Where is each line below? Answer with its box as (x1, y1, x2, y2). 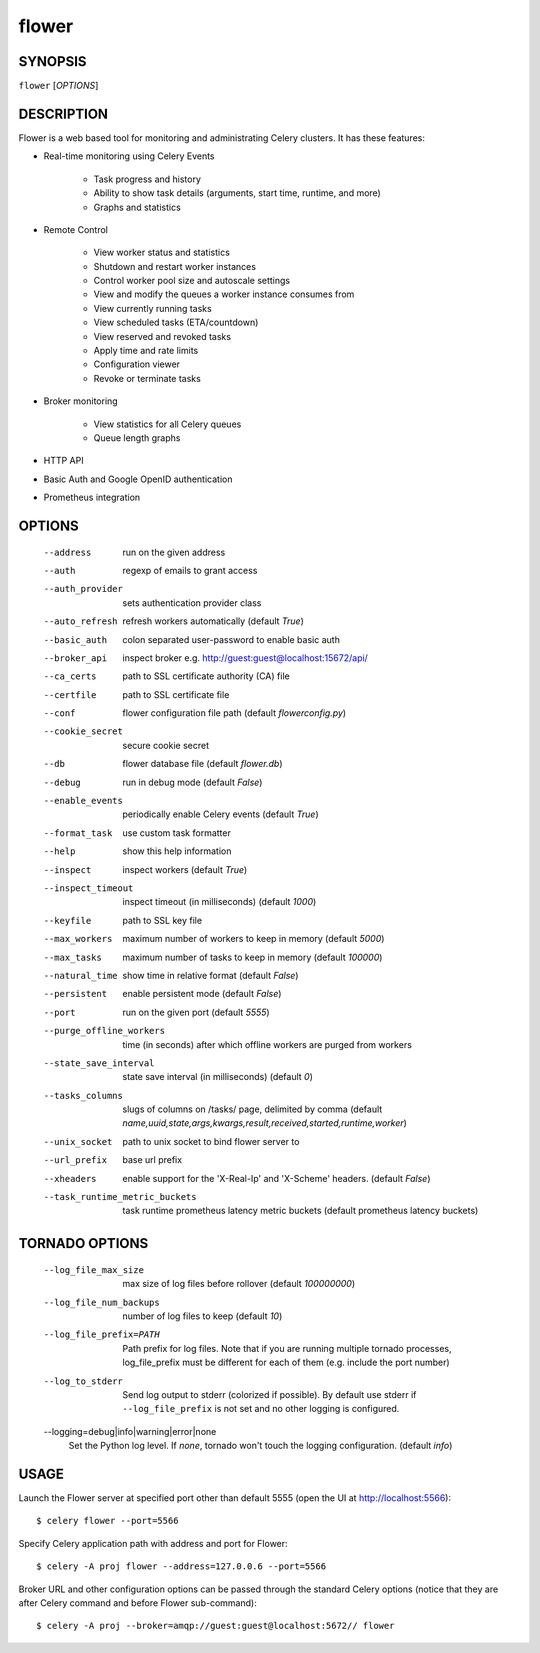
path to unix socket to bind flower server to (122, 1135, 300, 1147)
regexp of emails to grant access (122, 564, 258, 576)
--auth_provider (43, 583, 124, 595)
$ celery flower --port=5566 (36, 1515, 179, 1527)
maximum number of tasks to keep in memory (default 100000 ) (122, 951, 383, 963)
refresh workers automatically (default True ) (122, 615, 305, 627)
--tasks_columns (43, 1090, 124, 1101)
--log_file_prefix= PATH (43, 1329, 160, 1340)
